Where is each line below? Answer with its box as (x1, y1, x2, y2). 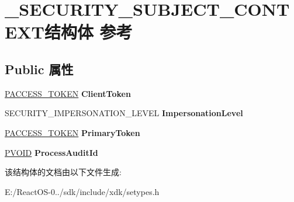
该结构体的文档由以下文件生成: (5, 166, 122, 178)
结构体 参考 (44, 20, 133, 44)
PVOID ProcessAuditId (5, 146, 98, 158)
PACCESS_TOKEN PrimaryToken (5, 126, 140, 138)
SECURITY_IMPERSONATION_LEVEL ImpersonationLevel (5, 107, 243, 119)
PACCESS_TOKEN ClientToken (5, 87, 131, 99)
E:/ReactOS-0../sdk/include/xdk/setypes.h (5, 185, 160, 197)
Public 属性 (5, 60, 74, 78)
